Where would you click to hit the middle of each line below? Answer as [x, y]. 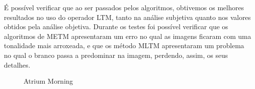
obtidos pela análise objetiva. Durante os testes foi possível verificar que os [116, 27]
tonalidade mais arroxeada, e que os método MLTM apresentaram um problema [124, 45]
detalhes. [17, 64]
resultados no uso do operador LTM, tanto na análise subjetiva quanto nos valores [127, 17]
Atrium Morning [48, 81]
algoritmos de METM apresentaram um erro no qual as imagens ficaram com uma [127, 36]
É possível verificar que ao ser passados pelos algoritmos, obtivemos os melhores [124, 7]
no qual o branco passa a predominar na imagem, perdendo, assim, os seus [116, 55]
